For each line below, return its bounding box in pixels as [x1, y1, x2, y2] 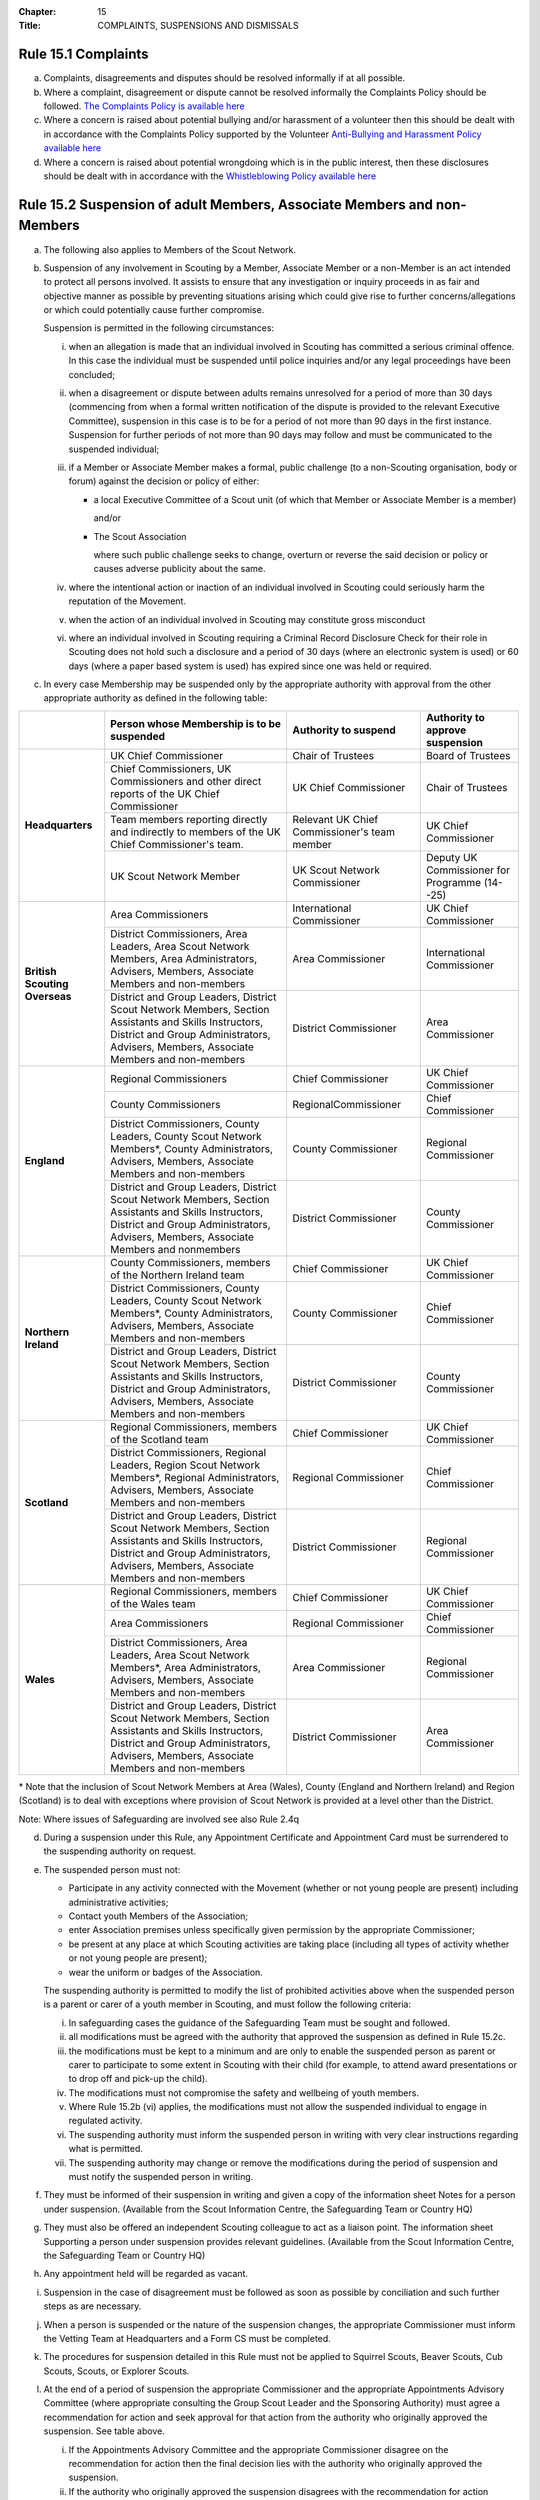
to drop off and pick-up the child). [68, 2073, 209, 2085]
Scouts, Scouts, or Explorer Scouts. [43, 2365, 190, 2377]
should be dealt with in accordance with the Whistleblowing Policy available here [43, 170, 377, 182]
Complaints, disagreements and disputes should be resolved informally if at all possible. [43, 72, 406, 84]
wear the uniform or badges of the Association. [68, 1966, 264, 1978]
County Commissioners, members [110, 1255, 271, 1269]
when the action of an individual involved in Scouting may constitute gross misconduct [68, 613, 426, 625]
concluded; [68, 368, 115, 380]
